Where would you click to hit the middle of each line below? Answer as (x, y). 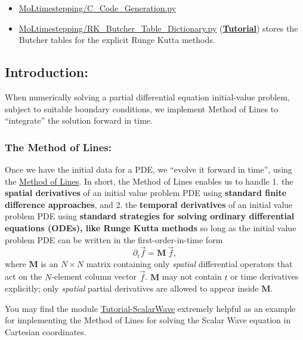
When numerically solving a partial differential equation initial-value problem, (147, 97)
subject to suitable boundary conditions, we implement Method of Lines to (142, 108)
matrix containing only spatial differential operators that (189, 263)
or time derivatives (265, 276)
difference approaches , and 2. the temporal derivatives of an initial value (149, 204)
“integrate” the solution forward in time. (79, 120)
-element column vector (94, 276)
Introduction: (47, 72)
